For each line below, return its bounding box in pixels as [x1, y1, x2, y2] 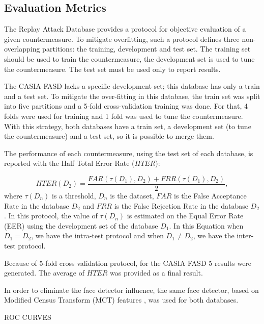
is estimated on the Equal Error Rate [127, 210, 244, 221]
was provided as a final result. [110, 267, 203, 278]
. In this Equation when [169, 220, 244, 231]
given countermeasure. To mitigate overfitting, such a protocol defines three [4, 33, 240, 44]
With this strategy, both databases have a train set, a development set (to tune [4, 120, 251, 131]
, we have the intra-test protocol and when [31, 230, 164, 241]
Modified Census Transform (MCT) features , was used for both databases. [4, 294, 239, 305]
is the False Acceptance [174, 190, 247, 201]
